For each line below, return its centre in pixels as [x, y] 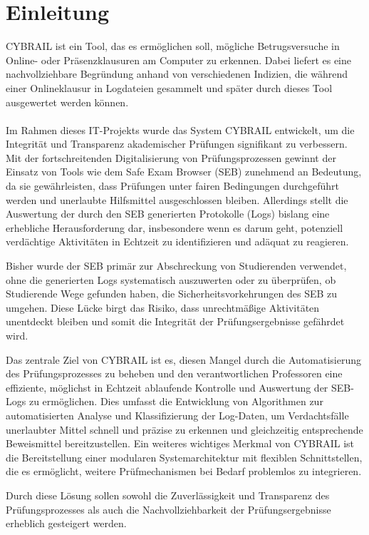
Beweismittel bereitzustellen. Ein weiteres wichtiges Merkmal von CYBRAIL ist [180, 443]
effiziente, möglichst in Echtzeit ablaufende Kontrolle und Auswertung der [167, 387]
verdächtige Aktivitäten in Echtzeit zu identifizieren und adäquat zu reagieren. [177, 241]
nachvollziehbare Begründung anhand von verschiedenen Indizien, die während [177, 74]
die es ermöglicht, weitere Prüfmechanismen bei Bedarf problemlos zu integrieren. [184, 471]
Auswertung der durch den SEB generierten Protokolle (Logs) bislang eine [168, 214]
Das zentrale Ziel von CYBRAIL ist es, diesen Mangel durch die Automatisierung [184, 359]
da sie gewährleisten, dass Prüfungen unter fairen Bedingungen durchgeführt [173, 186]
